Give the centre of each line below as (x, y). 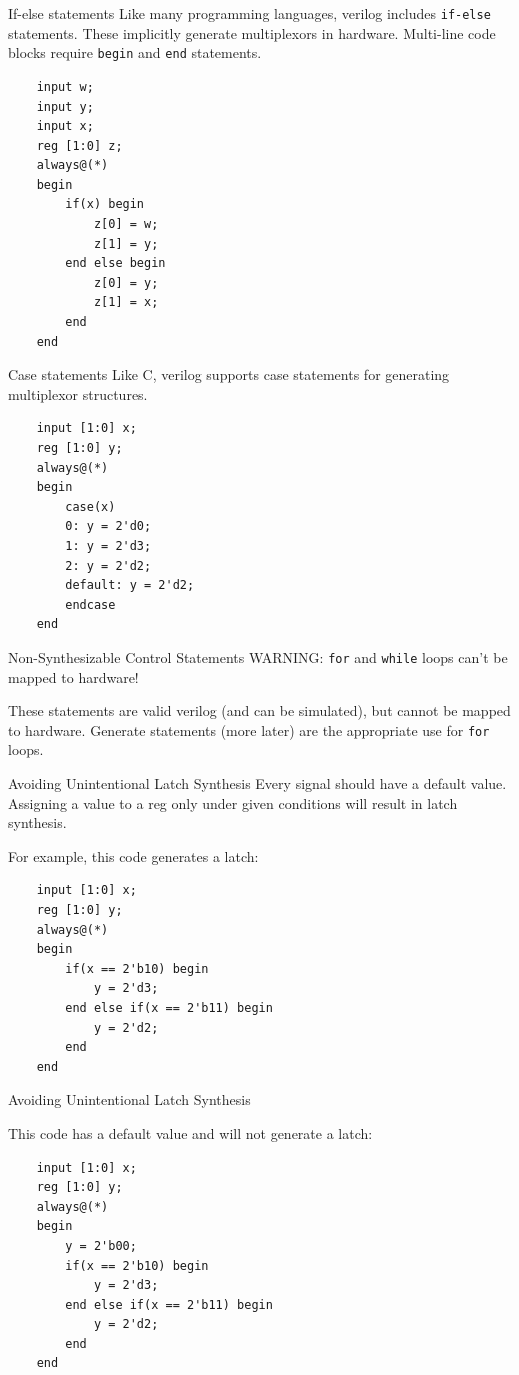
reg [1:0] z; (79, 145)
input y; (65, 106)
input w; (65, 86)
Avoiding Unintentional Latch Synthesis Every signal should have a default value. (257, 783)
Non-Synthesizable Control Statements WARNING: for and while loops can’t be (258, 656)
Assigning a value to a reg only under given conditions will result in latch (233, 802)
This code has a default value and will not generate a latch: (190, 1132)
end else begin (115, 263)
